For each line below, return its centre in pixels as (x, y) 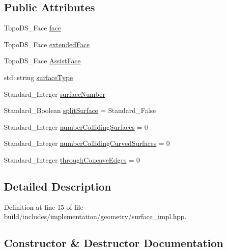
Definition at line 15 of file (44, 207)
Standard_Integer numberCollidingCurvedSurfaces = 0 (87, 143)
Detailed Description (58, 186)
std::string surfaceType (39, 77)
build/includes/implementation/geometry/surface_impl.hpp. (95, 216)
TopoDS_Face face (32, 28)
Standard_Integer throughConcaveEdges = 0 (72, 159)
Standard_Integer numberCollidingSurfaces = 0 (76, 126)
